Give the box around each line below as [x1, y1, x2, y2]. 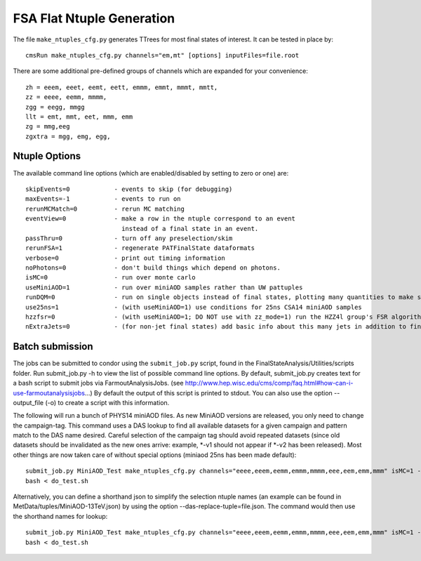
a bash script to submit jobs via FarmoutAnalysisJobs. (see [13, 379, 184, 388]
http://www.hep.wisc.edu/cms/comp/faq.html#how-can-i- [185, 379, 354, 388]
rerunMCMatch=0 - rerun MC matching [25, 204, 185, 213]
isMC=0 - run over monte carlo [25, 274, 196, 282]
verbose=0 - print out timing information [25, 253, 226, 262]
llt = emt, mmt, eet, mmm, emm [25, 112, 133, 121]
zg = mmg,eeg [25, 123, 70, 131]
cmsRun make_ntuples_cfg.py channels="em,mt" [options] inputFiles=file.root [25, 51, 300, 59]
